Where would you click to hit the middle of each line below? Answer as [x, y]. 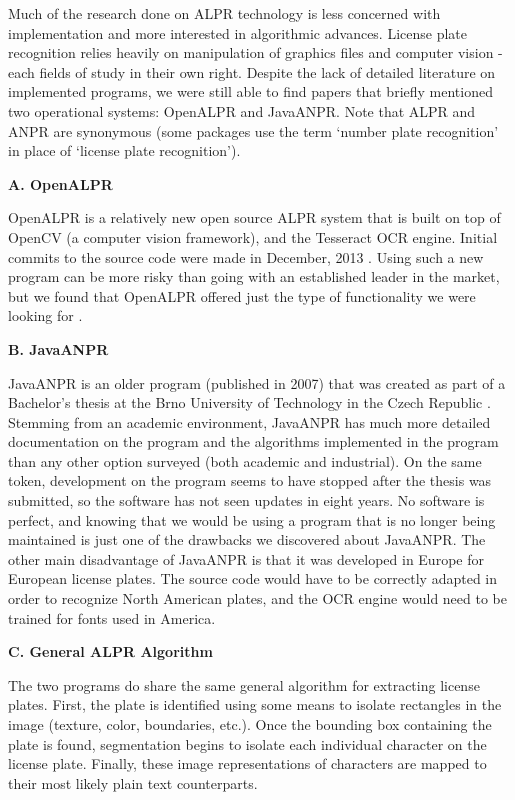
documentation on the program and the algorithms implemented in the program [253, 441]
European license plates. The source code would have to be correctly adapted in [253, 578]
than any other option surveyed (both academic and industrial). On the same [245, 460]
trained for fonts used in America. [112, 617]
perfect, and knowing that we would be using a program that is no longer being [252, 519]
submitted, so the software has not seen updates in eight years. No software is [246, 500]
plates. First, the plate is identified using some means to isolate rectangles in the [255, 704]
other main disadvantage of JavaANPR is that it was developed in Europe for [246, 558]
